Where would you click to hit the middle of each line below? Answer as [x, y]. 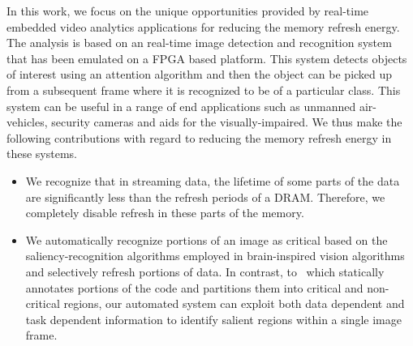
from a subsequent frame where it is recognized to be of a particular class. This [204, 90]
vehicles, [27, 122]
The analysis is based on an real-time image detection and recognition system [199, 43]
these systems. [42, 154]
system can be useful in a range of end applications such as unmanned [181, 106]
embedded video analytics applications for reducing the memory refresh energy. [203, 26]
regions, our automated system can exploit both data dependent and [234, 303]
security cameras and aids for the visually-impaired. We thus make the [227, 122]
